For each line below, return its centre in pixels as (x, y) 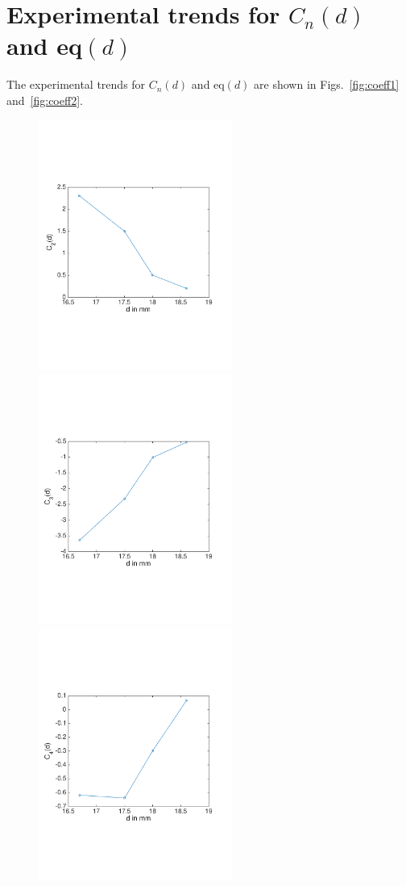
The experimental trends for (76, 84)
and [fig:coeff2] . (45, 100)
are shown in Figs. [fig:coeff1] (327, 84)
